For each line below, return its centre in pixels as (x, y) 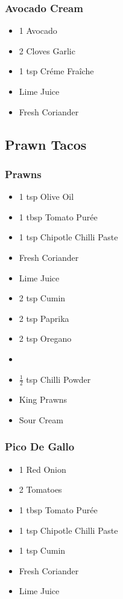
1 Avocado (38, 30)
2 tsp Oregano (45, 338)
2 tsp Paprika (44, 318)
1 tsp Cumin (42, 550)
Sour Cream (41, 419)
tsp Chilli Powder (58, 379)
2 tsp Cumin (42, 298)
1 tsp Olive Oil (46, 197)
